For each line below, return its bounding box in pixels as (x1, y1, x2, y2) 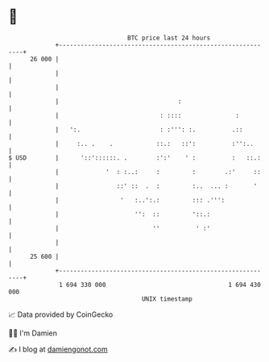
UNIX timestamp (141, 294, 193, 303)
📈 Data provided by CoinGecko (8, 310, 114, 319)
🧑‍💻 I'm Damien (8, 328, 58, 338)
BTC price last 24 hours (127, 34, 211, 42)
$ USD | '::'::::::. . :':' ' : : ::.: (8, 153, 262, 162)
